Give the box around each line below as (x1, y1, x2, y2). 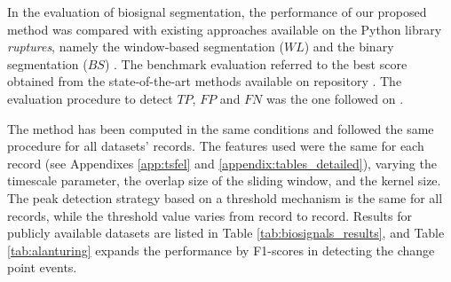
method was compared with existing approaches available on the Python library (7, 20, 442, 38)
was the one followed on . (266, 89, 404, 107)
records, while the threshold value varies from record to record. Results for (7, 206, 412, 224)
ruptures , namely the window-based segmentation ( (7, 37, 284, 56)
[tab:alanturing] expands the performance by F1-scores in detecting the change (7, 240, 435, 259)
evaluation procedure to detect (7, 89, 173, 107)
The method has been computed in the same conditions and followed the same (7, 119, 434, 137)
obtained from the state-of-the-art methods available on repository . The (7, 72, 402, 90)
